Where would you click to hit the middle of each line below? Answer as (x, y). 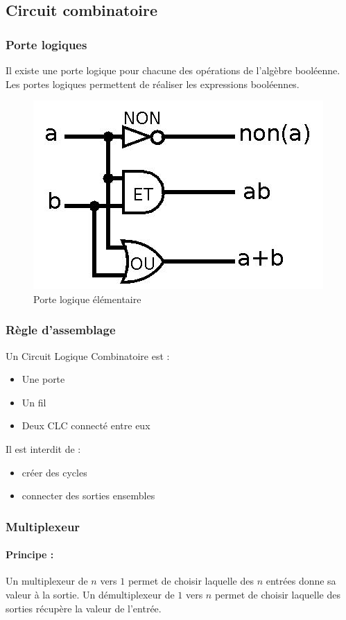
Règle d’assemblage (61, 330)
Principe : (30, 554)
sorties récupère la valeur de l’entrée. (84, 608)
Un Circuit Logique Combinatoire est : (88, 355)
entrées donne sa (301, 581)
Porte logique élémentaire (87, 299)
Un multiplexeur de (47, 581)
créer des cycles (54, 472)
